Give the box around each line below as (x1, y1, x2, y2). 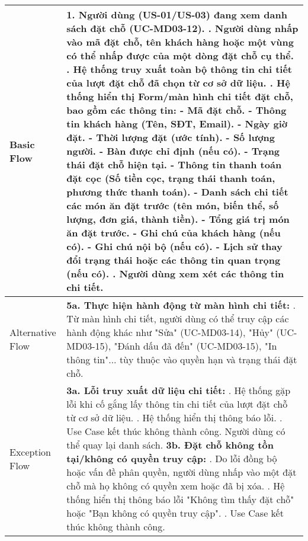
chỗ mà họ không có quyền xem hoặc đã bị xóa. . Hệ (66, 479, 285, 492)
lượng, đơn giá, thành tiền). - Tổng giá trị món (66, 212, 290, 226)
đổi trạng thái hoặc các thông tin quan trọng (66, 253, 281, 267)
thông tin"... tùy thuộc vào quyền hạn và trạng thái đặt (66, 353, 297, 366)
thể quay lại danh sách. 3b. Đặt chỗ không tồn (66, 438, 274, 452)
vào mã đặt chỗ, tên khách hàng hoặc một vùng (66, 35, 294, 49)
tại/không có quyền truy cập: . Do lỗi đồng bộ (66, 452, 277, 465)
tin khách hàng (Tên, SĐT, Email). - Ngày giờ (66, 117, 287, 130)
